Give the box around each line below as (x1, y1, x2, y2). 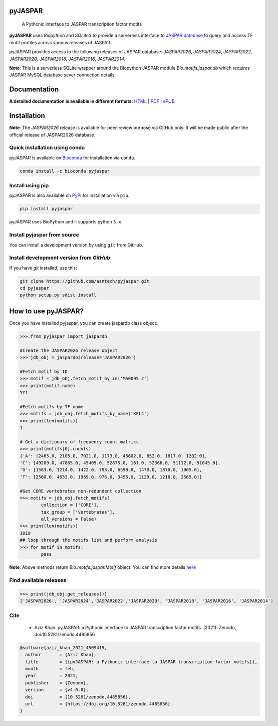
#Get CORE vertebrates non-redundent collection (20, 488, 142, 494)
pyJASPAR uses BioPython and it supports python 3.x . (9, 219, 123, 225)
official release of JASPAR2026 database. (9, 132, 96, 138)
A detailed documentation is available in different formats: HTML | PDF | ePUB (9, 98, 175, 104)
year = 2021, (25, 673, 79, 679)
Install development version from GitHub (9, 254, 110, 261)
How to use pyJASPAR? (9, 307, 84, 315)
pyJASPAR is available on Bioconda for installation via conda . (9, 155, 135, 161)
